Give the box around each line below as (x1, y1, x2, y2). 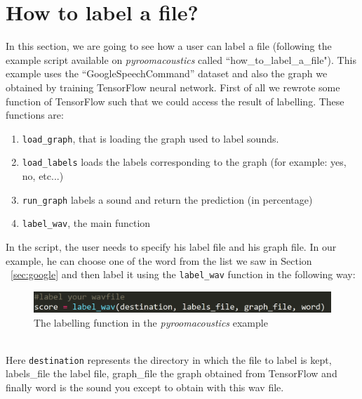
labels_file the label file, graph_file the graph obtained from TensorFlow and (6, 366, 337, 381)
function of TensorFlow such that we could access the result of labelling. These (6, 93, 344, 108)
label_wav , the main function (22, 216, 151, 230)
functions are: (6, 107, 64, 122)
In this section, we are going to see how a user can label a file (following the (6, 39, 332, 53)
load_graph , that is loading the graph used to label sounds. (22, 131, 279, 145)
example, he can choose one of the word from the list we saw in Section (6, 253, 312, 268)
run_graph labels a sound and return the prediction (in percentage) (22, 192, 313, 207)
